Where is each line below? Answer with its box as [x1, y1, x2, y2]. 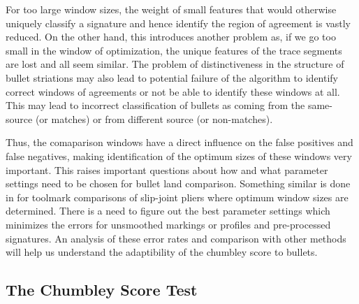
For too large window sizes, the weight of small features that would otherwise [6, 2, 337, 16]
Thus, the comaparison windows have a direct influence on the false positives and [6, 135, 353, 150]
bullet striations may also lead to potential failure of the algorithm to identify [6, 70, 338, 85]
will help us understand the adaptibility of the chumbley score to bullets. [6, 245, 318, 259]
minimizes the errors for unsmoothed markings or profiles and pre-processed [6, 217, 331, 231]
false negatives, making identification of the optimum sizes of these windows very [6, 148, 352, 163]
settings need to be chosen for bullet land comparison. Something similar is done [6, 176, 351, 191]
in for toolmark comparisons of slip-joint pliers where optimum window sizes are [6, 189, 349, 204]
